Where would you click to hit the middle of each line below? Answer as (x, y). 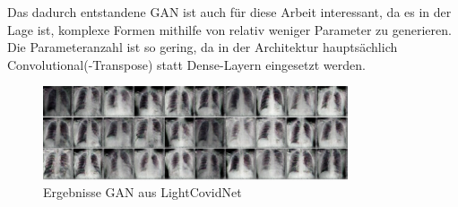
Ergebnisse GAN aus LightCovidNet (143, 192)
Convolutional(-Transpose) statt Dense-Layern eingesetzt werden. (186, 64)
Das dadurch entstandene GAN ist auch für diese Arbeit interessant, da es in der (229, 12)
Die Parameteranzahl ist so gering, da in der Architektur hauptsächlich (203, 47)
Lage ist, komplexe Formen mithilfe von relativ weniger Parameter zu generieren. (229, 29)
